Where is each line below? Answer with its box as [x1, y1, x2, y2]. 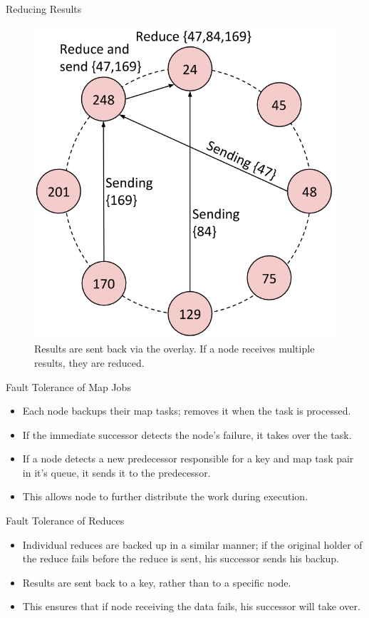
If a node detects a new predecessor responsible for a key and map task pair [22, 451, 354, 466]
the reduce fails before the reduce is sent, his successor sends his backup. [22, 551, 340, 566]
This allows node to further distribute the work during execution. [22, 489, 308, 504]
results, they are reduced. [34, 355, 145, 370]
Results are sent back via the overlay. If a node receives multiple [34, 341, 315, 356]
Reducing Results [6, 1, 82, 16]
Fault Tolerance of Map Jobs [6, 379, 131, 394]
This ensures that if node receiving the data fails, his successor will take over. [22, 599, 360, 614]
